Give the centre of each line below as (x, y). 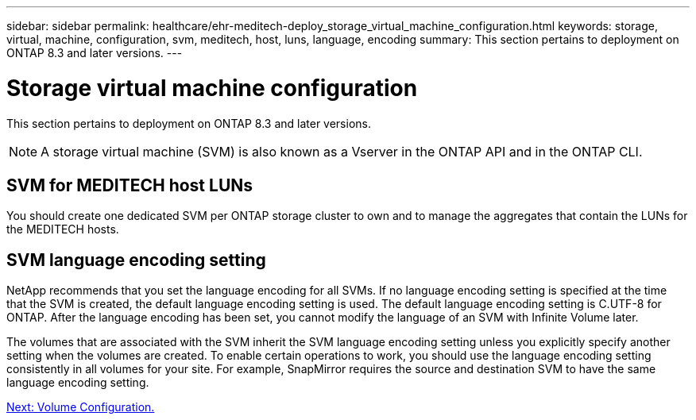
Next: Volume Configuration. (81, 407)
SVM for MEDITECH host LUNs (130, 185)
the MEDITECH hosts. (63, 229)
